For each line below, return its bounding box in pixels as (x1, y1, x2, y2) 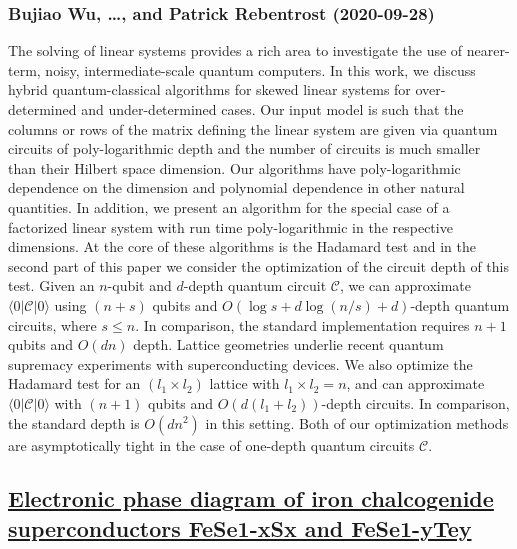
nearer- (466, 40, 510, 61)
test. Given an (8, 275, 95, 296)
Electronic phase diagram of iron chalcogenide (8, 483, 494, 514)
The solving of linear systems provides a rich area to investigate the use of (8, 40, 463, 61)
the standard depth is (8, 412, 140, 433)
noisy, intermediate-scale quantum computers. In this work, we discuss (45, 59, 476, 80)
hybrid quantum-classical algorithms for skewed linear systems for (8, 79, 411, 100)
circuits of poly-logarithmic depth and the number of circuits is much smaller (8, 138, 481, 159)
